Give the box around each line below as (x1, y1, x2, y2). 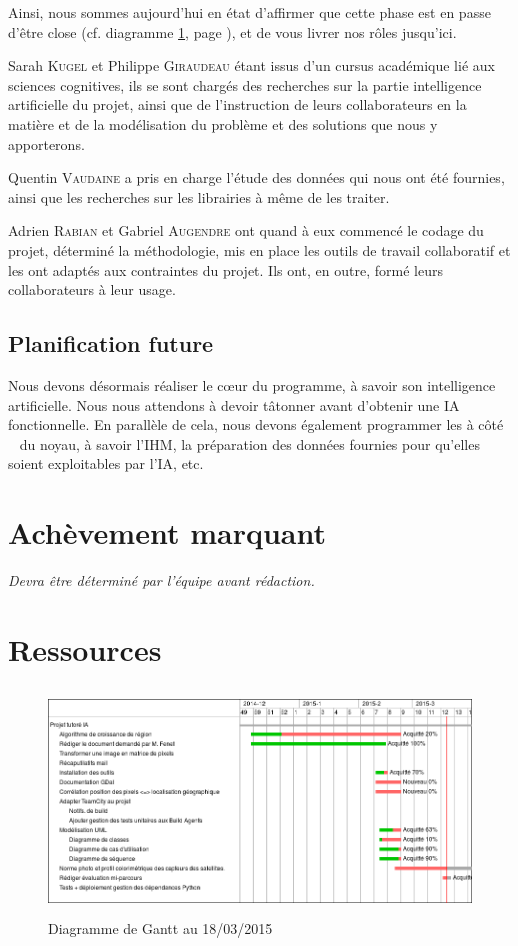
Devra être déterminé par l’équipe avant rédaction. (8, 570, 315, 591)
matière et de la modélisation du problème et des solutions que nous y (8, 113, 438, 134)
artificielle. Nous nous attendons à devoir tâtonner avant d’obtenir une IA (8, 394, 460, 415)
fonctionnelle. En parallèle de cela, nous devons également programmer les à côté (8, 414, 504, 435)
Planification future (8, 328, 214, 359)
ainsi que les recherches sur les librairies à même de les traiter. (8, 186, 390, 207)
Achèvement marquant (8, 512, 326, 553)
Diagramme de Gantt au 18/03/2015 (48, 918, 273, 939)
